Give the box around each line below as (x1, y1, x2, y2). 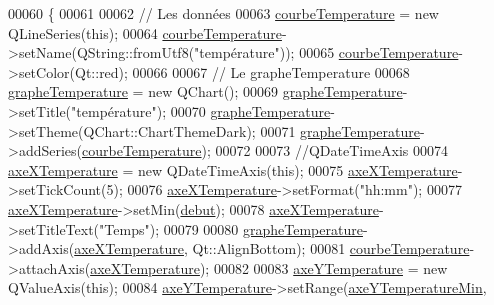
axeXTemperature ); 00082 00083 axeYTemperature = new (90, 257, 448, 278)
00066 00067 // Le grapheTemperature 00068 (132, 61, 410, 82)
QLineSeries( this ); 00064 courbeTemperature (8, 22, 282, 43)
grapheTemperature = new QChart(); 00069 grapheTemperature (8, 81, 403, 102)
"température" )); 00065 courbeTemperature (194, 42, 459, 63)
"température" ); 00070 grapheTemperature (71, 100, 331, 121)
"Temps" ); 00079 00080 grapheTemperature (99, 218, 363, 239)
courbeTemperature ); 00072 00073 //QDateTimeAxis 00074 (82, 140, 448, 161)
